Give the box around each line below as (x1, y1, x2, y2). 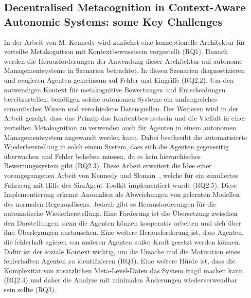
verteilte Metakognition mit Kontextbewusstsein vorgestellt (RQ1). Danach (4, 46, 228, 56)
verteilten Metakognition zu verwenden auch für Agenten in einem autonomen (4, 122, 236, 132)
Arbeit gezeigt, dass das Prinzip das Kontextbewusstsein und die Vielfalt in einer (4, 113, 246, 123)
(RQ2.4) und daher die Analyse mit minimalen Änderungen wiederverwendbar (4, 275, 238, 285)
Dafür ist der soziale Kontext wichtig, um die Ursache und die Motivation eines (4, 246, 240, 256)
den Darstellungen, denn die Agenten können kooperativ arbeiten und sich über (4, 217, 241, 228)
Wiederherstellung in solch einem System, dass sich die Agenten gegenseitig (4, 141, 229, 152)
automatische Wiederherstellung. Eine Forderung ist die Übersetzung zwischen (4, 208, 238, 218)
